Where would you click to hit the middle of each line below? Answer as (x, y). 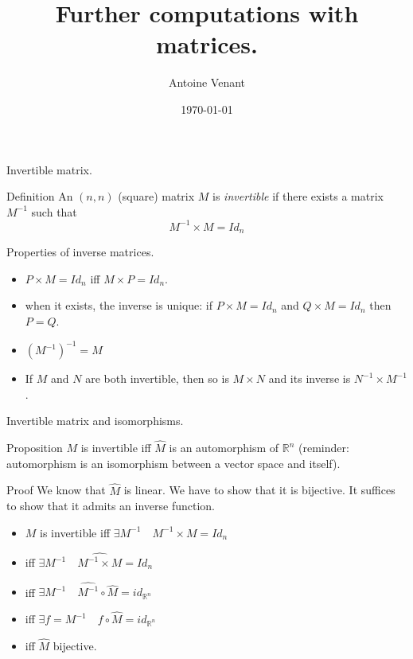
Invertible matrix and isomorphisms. (95, 421)
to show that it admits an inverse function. (111, 506)
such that (54, 211)
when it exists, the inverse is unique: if (119, 305)
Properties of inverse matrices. (80, 252)
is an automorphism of (224, 448)
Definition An (40, 196)
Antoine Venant (207, 82)
